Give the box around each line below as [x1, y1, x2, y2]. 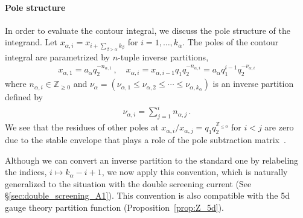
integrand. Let [5, 36, 57, 48]
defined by [5, 91, 43, 103]
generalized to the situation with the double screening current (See [5, 177, 252, 190]
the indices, [5, 165, 47, 178]
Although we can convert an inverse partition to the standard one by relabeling [5, 153, 299, 166]
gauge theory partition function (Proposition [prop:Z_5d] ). [5, 200, 224, 213]
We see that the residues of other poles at [5, 121, 159, 133]
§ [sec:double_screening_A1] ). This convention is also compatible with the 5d [5, 189, 290, 202]
